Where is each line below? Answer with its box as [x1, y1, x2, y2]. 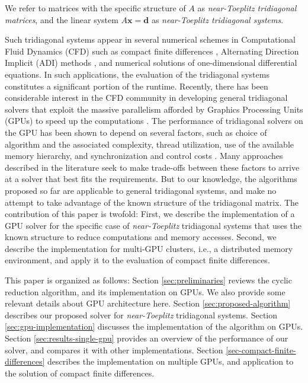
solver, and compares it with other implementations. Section [5, 343, 223, 356]
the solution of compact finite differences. [5, 366, 155, 379]
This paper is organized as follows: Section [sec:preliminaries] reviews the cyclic [5, 274, 292, 286]
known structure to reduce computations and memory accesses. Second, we [5, 231, 277, 243]
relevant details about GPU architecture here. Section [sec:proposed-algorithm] [5, 297, 291, 309]
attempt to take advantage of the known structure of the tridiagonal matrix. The [5, 196, 299, 208]
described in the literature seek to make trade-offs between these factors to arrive [5, 161, 300, 173]
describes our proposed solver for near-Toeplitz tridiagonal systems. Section [5, 308, 278, 321]
